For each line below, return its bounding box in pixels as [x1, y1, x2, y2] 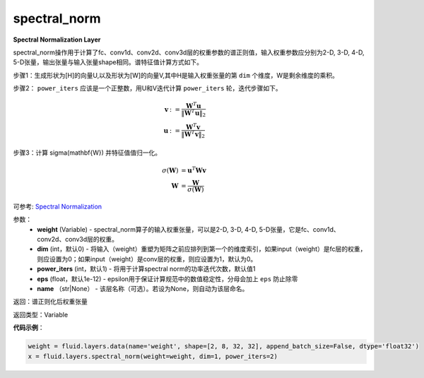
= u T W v [180, 165, 206, 175]
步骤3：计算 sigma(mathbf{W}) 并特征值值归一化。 [13, 148, 162, 157]
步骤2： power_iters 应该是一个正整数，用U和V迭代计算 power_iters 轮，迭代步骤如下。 [13, 84, 282, 93]
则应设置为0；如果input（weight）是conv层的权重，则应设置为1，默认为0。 [37, 254, 257, 263]
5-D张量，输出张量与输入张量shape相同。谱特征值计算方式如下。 [13, 58, 204, 66]
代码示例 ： [13, 324, 45, 332]
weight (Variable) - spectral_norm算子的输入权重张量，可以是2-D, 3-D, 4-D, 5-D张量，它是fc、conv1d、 [37, 225, 341, 233]
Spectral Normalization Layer [13, 35, 101, 44]
